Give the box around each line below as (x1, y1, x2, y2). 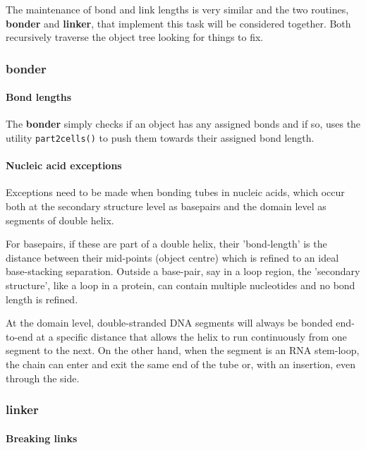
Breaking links (6, 430, 78, 445)
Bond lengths (6, 90, 72, 104)
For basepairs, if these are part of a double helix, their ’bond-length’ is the (6, 236, 327, 251)
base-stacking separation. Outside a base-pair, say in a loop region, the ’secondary (6, 264, 360, 279)
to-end (6, 329, 33, 343)
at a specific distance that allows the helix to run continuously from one (36, 329, 347, 343)
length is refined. (6, 291, 78, 306)
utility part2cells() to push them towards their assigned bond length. (6, 130, 315, 145)
